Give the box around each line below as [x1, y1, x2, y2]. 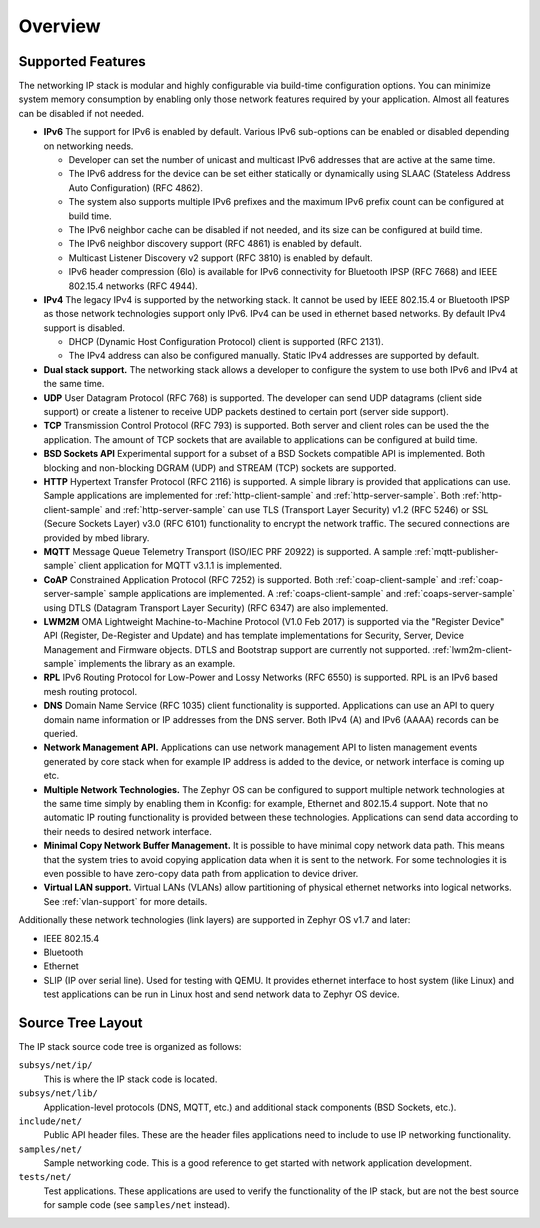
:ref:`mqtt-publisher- [414, 545, 499, 557]
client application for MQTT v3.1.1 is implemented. [78, 560, 283, 572]
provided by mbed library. [43, 531, 150, 544]
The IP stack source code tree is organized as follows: [18, 1040, 242, 1052]
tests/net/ [18, 1171, 72, 1183]
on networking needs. [43, 140, 134, 152]
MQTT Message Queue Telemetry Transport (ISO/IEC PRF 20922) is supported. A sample [43, 545, 413, 557]
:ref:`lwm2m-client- [431, 643, 513, 655]
